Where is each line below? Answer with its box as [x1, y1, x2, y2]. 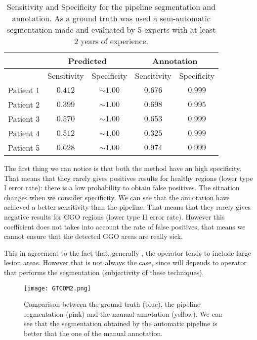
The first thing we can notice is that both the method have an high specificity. [4, 163, 242, 173]
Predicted [68, 55, 107, 66]
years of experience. [81, 35, 149, 47]
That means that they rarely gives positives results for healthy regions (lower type [4, 172, 253, 183]
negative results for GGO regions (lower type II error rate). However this [4, 211, 225, 222]
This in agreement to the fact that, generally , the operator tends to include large [4, 247, 251, 258]
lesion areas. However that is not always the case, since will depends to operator [4, 257, 247, 268]
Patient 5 [8, 142, 40, 153]
